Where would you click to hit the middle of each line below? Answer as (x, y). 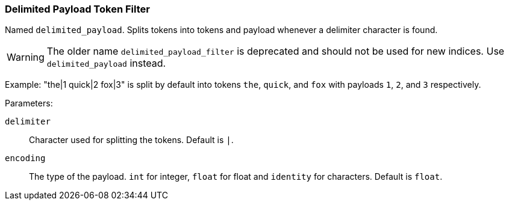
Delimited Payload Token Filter (77, 9)
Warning (26, 57)
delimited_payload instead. (106, 63)
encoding (25, 158)
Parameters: (29, 103)
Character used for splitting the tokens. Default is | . (131, 140)
